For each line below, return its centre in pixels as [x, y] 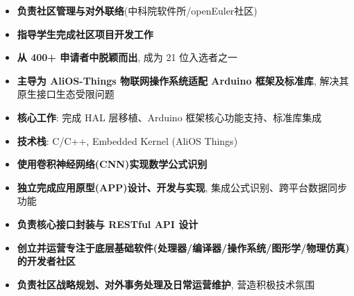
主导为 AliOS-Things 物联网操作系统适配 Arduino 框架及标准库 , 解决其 [183, 80]
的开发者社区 [46, 261]
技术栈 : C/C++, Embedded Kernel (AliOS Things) [127, 140]
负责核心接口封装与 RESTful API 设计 [108, 224]
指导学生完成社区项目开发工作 [85, 34]
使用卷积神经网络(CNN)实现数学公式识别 [112, 164]
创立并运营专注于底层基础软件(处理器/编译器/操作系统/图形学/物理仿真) [183, 247]
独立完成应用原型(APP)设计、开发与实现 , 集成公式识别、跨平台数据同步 [182, 187]
